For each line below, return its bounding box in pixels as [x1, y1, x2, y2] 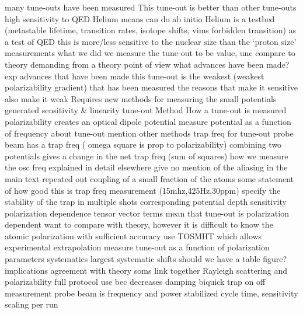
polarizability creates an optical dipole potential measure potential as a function [5, 115, 291, 127]
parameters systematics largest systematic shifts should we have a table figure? [5, 253, 287, 265]
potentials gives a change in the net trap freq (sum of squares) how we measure [5, 149, 288, 162]
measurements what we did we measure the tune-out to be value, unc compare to [5, 47, 295, 59]
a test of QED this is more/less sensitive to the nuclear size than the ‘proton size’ [5, 35, 297, 47]
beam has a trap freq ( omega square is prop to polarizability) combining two [5, 138, 282, 151]
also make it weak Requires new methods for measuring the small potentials [5, 92, 277, 104]
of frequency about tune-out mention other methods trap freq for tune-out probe [5, 127, 294, 139]
